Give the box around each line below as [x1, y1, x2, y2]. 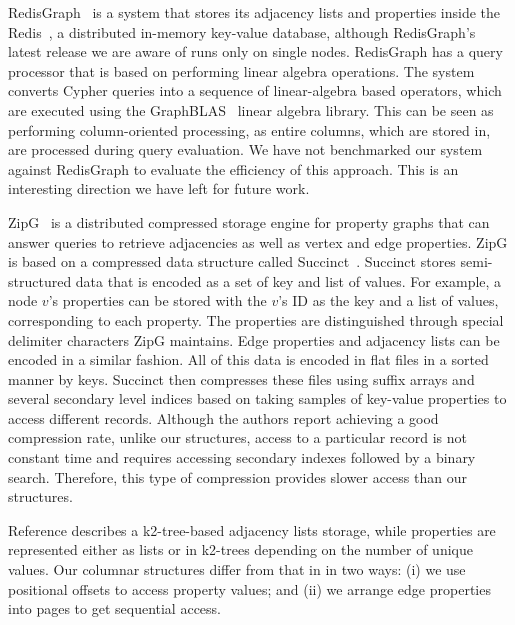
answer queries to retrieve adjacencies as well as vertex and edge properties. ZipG [8, 231, 508, 252]
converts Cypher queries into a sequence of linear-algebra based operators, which [8, 80, 502, 101]
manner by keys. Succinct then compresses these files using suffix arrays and [8, 368, 475, 389]
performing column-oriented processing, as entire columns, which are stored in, [8, 119, 491, 140]
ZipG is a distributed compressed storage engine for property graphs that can [8, 211, 490, 232]
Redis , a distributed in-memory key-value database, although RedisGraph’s [8, 21, 476, 42]
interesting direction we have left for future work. [8, 178, 310, 199]
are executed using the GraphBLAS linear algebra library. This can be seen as [8, 99, 494, 120]
